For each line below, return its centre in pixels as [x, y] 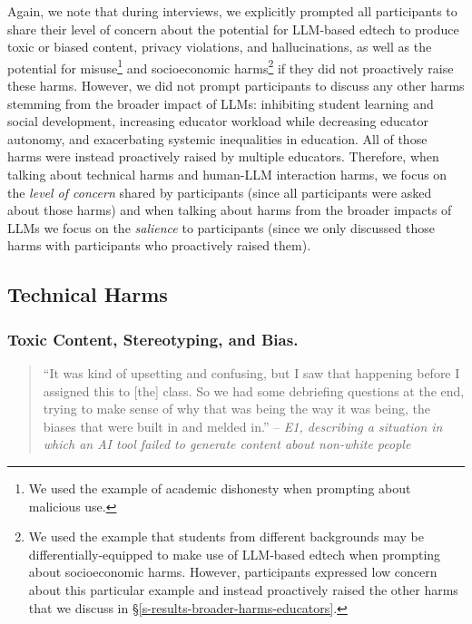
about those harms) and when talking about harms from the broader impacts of [230, 210]
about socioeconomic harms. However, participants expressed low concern [233, 572]
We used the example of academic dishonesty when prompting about [220, 487]
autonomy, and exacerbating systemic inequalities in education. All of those [217, 138]
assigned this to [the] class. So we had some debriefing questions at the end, [254, 390]
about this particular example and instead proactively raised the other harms [243, 589]
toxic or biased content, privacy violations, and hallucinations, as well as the [220, 47]
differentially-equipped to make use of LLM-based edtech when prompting [235, 554]
